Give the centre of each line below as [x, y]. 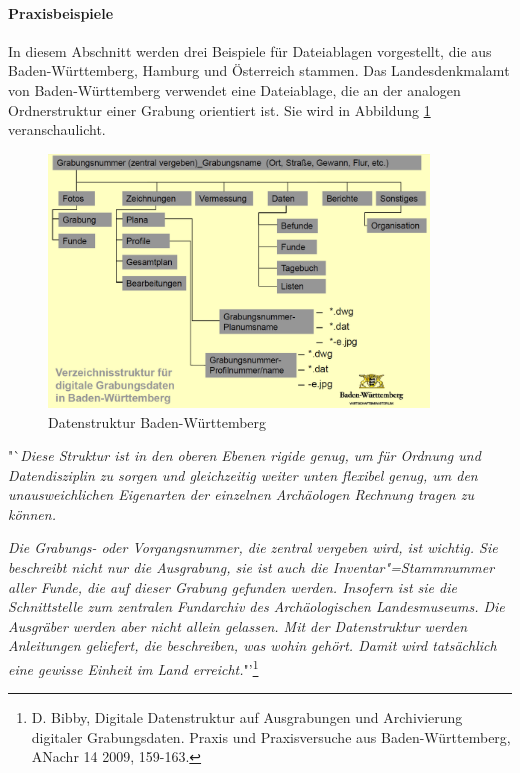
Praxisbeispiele [61, 12]
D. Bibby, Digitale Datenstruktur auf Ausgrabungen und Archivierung [247, 717]
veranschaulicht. [57, 129]
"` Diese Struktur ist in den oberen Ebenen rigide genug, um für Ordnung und [244, 455]
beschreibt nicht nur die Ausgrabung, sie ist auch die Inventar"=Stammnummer [251, 567]
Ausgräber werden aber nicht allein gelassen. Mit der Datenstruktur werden [238, 625]
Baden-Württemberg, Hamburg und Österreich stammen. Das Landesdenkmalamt [259, 70]
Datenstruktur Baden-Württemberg [157, 421]
